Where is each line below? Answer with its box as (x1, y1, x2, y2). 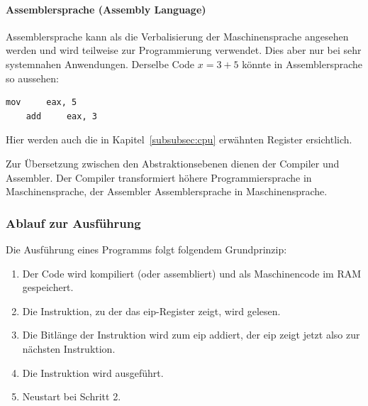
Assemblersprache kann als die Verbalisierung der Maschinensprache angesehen (6, 28, 349, 43)
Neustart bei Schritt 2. (22, 389, 121, 404)
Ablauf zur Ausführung (6, 214, 141, 231)
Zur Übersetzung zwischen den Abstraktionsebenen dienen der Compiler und (6, 155, 340, 170)
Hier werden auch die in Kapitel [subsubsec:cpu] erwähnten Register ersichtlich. (6, 132, 352, 147)
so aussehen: (6, 70, 59, 85)
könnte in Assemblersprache (242, 56, 363, 71)
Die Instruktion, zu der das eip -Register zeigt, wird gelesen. (22, 303, 281, 318)
